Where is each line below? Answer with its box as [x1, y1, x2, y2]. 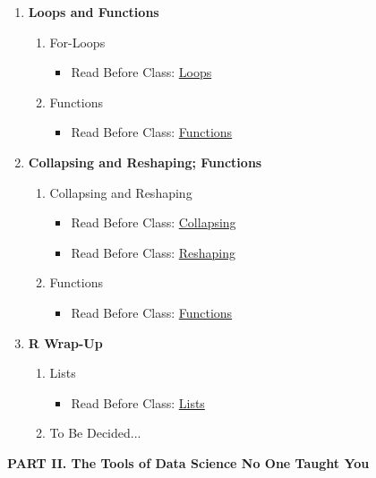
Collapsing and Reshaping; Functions [28, 152, 262, 171]
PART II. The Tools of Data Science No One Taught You [7, 453, 370, 472]
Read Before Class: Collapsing [71, 213, 236, 232]
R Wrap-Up [28, 333, 103, 352]
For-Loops [49, 32, 106, 51]
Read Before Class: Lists [71, 393, 205, 412]
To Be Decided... [49, 423, 141, 442]
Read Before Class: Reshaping [71, 243, 236, 261]
